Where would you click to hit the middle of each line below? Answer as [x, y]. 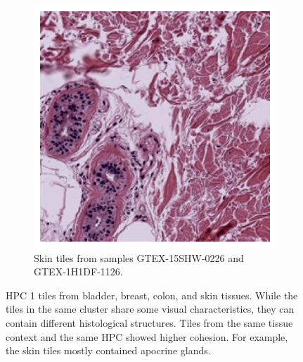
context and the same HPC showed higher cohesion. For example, [147, 336]
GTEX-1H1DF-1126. [78, 271]
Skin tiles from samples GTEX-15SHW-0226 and [139, 257]
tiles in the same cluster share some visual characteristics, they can [150, 309]
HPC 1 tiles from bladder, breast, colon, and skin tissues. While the [152, 295]
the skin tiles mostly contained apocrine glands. [108, 350]
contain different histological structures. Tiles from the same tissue [149, 322]
